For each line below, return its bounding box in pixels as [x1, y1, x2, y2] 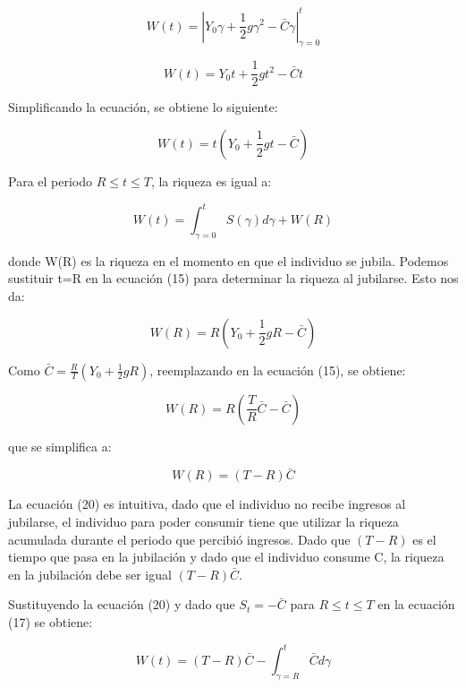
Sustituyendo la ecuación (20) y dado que [8, 595, 235, 614]
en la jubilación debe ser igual [8, 564, 172, 583]
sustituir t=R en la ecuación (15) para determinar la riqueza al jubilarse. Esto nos [8, 269, 459, 288]
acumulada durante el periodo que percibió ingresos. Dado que [8, 529, 351, 548]
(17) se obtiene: [8, 613, 93, 631]
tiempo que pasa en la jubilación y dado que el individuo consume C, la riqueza [8, 547, 445, 566]
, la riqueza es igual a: [150, 171, 272, 190]
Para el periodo [8, 171, 93, 190]
